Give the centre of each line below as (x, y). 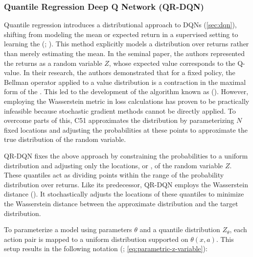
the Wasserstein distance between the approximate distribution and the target (121, 203)
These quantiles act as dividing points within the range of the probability (114, 175)
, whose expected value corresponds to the (172, 63)
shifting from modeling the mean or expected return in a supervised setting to (121, 34)
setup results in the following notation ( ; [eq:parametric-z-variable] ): (106, 248)
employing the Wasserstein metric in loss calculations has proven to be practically (127, 101)
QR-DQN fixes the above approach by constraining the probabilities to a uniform (126, 155)
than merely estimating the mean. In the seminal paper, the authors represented (125, 53)
